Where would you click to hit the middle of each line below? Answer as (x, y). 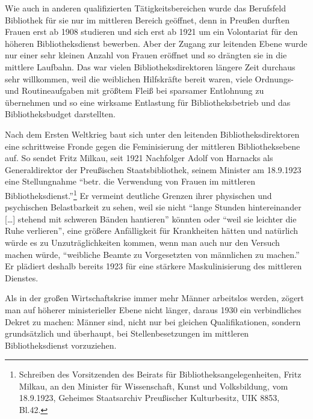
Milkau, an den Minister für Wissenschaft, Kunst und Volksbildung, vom (153, 386)
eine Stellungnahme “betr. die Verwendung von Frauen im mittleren (130, 181)
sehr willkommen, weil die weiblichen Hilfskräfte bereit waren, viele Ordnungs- (149, 78)
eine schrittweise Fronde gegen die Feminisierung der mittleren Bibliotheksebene (153, 146)
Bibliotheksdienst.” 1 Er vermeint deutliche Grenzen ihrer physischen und (138, 194)
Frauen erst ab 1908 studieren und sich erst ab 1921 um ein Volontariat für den (151, 32)
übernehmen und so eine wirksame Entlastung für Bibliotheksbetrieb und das (148, 102)
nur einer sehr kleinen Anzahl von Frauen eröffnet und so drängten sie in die (146, 55)
